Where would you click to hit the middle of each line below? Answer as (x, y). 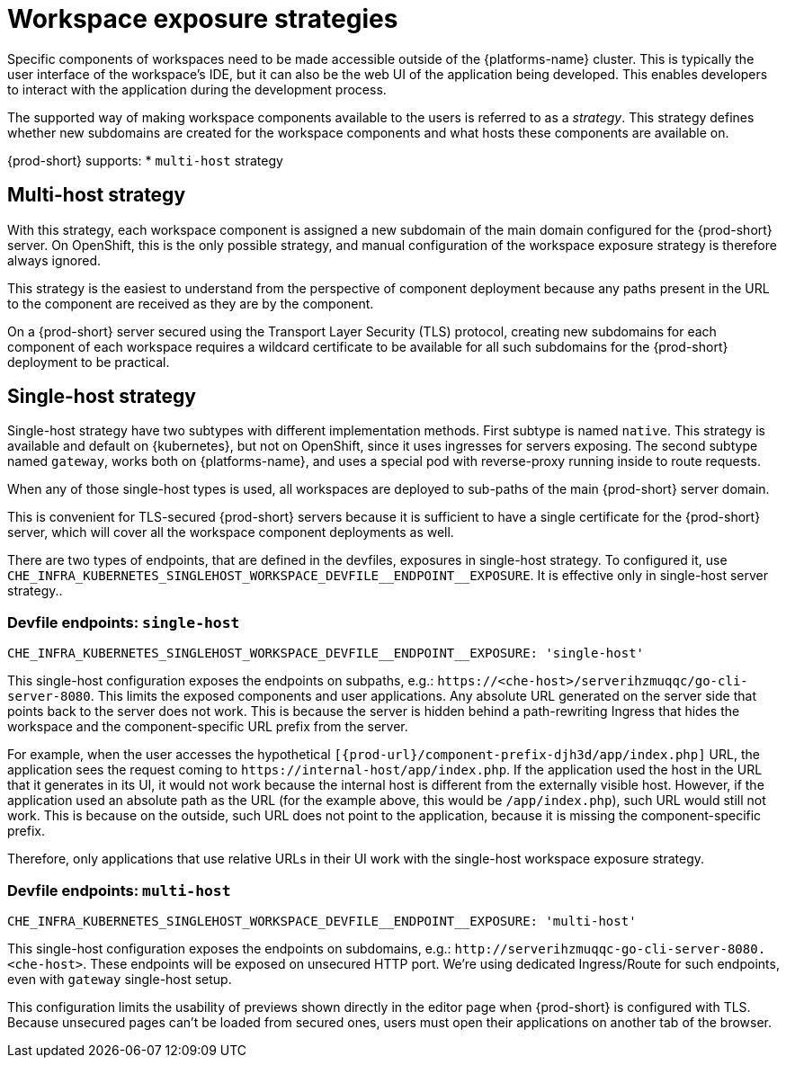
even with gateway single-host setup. (120, 979)
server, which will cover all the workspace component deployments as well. (231, 532)
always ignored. (54, 260)
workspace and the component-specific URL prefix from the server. (208, 727)
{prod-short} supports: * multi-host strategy (145, 160)
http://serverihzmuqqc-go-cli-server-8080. (610, 949)
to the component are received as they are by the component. (191, 303)
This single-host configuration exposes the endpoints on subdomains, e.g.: (229, 948)
